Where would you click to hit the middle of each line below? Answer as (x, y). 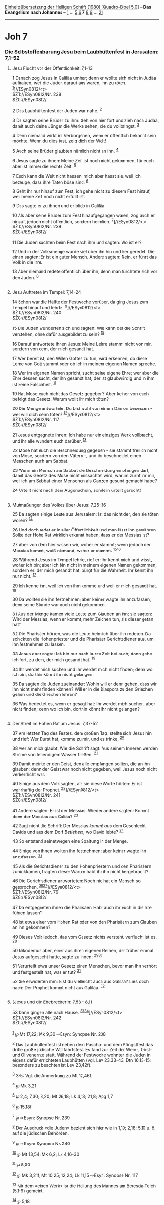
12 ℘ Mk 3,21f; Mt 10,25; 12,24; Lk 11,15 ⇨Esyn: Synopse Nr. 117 (75, 1175)
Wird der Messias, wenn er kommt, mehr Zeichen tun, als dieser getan (83, 619)
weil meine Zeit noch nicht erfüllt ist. (49, 197)
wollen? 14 (22, 520)
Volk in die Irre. (27, 262)
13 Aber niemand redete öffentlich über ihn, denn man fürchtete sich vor (85, 272)
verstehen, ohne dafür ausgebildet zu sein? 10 (58, 334)
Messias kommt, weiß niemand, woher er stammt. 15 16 (66, 550)
